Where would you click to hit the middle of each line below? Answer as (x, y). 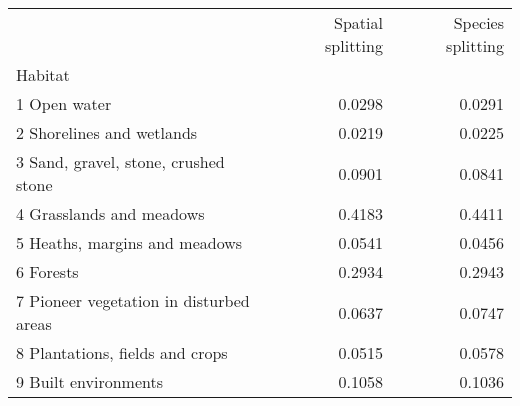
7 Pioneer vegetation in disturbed (133, 300)
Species (478, 22)
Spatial (358, 22)
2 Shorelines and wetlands (107, 132)
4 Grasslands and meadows (110, 213)
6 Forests (47, 271)
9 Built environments (90, 381)
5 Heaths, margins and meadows (129, 242)
